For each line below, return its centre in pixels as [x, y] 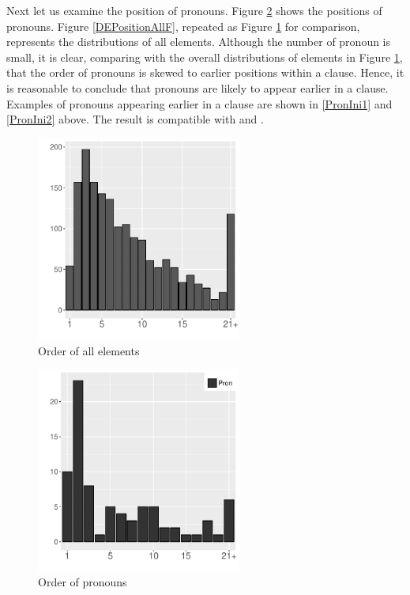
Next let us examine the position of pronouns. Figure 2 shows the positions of [194, 10]
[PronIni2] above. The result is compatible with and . [135, 119]
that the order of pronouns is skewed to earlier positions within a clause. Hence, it [205, 72]
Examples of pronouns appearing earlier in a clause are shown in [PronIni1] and [199, 103]
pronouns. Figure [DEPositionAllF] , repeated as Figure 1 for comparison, [183, 26]
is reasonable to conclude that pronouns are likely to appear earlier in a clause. [197, 87]
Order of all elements [89, 350]
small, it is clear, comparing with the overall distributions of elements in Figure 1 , [205, 57]
